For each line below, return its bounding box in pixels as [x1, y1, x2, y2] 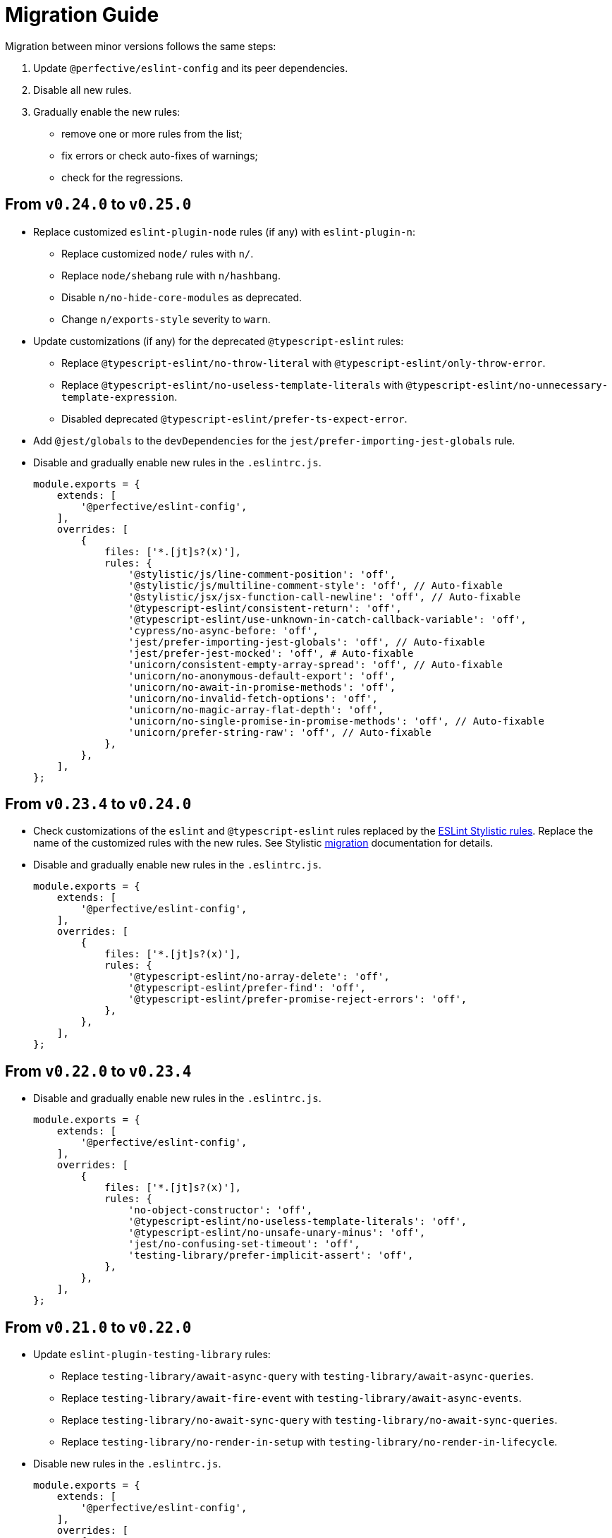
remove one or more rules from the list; [61, 127, 243, 140]
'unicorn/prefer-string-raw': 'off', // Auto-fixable [128, 726, 432, 738]
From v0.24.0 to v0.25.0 [5, 195, 192, 214]
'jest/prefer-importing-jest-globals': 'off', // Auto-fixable [128, 636, 485, 648]
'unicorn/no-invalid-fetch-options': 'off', [128, 692, 378, 704]
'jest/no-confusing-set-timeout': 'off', [128, 1238, 360, 1250]
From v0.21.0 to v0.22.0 [5, 1318, 192, 1336]
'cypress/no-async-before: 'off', [128, 624, 319, 636]
